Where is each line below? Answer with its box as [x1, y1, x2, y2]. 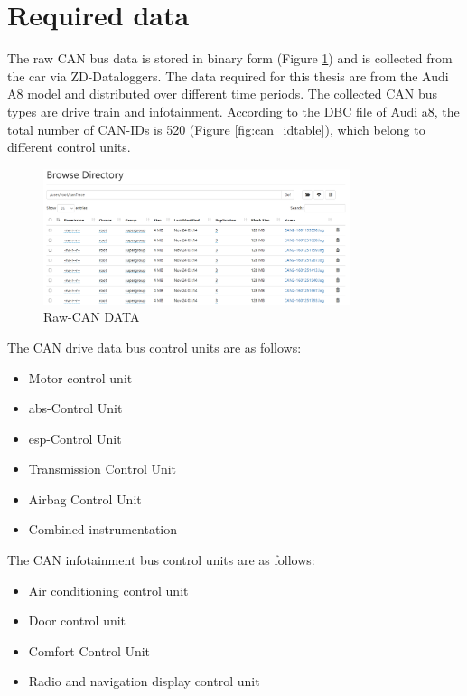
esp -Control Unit [28, 428, 122, 447]
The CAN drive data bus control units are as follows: [7, 337, 302, 356]
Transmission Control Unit [28, 459, 177, 478]
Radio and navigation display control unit [28, 672, 260, 691]
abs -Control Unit [28, 399, 123, 418]
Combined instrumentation [28, 520, 178, 539]
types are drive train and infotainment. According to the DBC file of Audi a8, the [7, 101, 460, 120]
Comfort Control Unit [28, 641, 151, 660]
